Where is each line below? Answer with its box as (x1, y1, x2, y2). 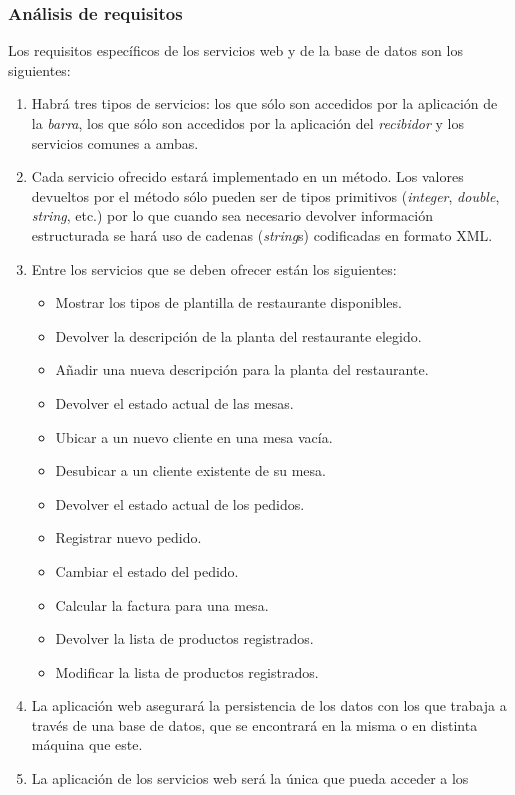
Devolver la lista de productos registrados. (55, 628, 314, 649)
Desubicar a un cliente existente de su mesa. (55, 460, 326, 481)
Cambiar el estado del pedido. (55, 560, 239, 581)
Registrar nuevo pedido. (55, 527, 202, 548)
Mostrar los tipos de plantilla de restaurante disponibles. (55, 292, 402, 313)
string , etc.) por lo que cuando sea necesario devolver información (31, 205, 433, 226)
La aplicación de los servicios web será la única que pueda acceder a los (31, 768, 469, 789)
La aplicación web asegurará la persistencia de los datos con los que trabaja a (31, 695, 507, 716)
